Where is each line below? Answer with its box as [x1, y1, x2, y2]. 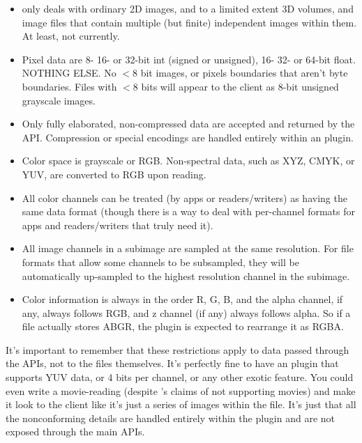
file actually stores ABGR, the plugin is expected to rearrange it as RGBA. [22, 319, 344, 334]
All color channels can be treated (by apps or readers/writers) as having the [22, 190, 347, 205]
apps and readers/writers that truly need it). [22, 217, 213, 232]
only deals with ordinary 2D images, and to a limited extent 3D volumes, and [22, 1, 354, 15]
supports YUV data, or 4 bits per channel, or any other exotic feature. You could [6, 370, 354, 384]
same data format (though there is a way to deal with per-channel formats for [22, 204, 355, 219]
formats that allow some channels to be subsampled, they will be [22, 254, 299, 269]
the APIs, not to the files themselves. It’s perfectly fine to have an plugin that [6, 356, 339, 371]
